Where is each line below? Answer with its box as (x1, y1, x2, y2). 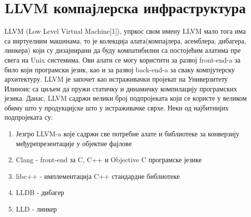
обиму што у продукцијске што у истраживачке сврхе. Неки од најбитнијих (4, 102, 229, 112)
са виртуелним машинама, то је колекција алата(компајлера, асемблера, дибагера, (4, 35, 246, 45)
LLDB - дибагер (16, 187, 64, 197)
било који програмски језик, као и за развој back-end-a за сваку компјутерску (4, 64, 235, 74)
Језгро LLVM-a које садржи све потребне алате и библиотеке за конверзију (16, 129, 239, 139)
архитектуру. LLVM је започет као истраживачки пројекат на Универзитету (4, 74, 228, 84)
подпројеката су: (4, 112, 53, 122)
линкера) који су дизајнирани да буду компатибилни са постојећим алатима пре (4, 45, 241, 55)
